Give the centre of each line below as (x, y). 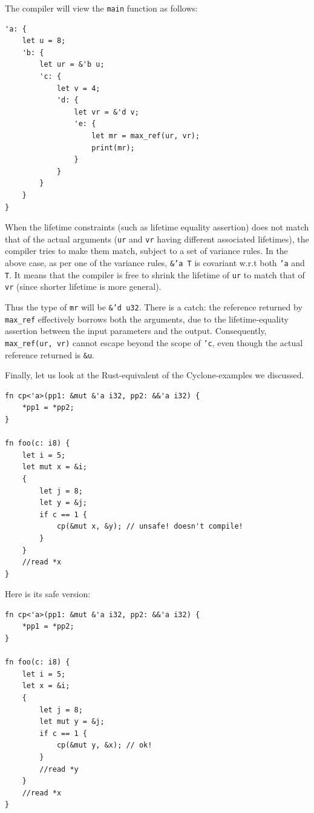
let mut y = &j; (72, 722)
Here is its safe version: (48, 594)
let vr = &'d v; (106, 112)
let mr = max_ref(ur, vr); (146, 136)
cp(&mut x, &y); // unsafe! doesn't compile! (150, 527)
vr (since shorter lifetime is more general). (83, 286)
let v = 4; (78, 88)
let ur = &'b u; (72, 65)
